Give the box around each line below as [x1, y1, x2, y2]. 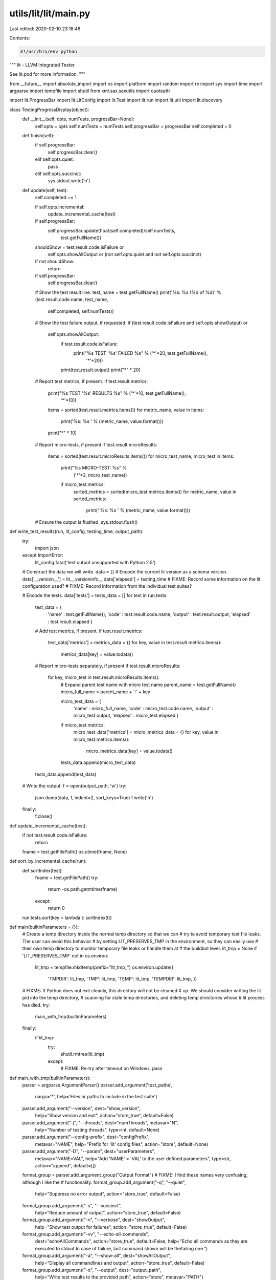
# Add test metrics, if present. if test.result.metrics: [35, 628, 143, 634]
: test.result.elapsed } [48, 618, 93, 625]
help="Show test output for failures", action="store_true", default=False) [35, 1224, 187, 1230]
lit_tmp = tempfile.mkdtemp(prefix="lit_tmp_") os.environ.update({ [35, 964, 174, 970]
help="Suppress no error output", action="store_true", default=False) [35, 1191, 180, 1197]
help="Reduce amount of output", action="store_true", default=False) [35, 1209, 181, 1215]
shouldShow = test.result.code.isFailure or [35, 244, 124, 250]
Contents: [9, 35, 30, 41]
